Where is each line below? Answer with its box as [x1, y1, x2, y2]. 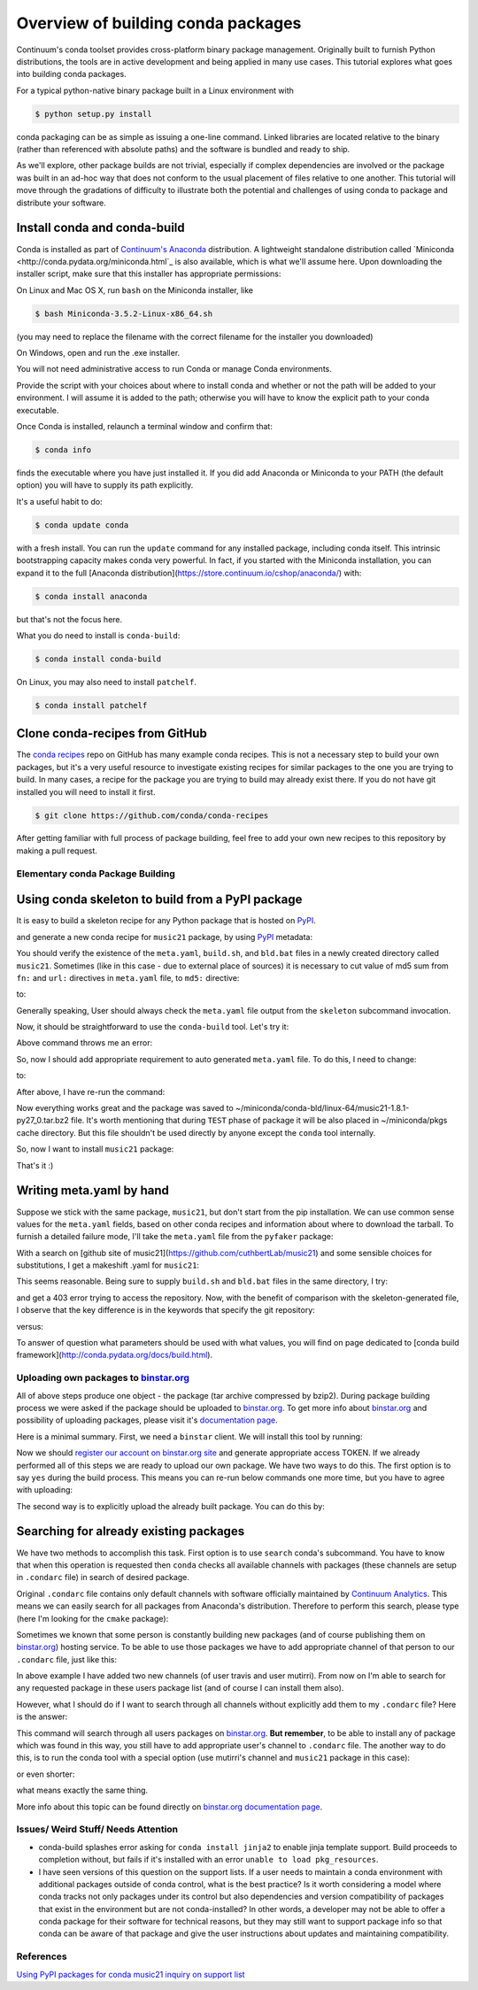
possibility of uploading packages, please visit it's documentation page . [16, 1415, 278, 1425]
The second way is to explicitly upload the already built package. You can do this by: [16, 1500, 325, 1511]
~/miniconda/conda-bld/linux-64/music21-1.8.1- [235, 1103, 410, 1114]
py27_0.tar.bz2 [16, 1115, 70, 1126]
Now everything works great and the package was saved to [16, 1103, 234, 1114]
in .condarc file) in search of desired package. [16, 1572, 190, 1583]
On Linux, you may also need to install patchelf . [16, 676, 197, 687]
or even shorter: [16, 1769, 75, 1779]
